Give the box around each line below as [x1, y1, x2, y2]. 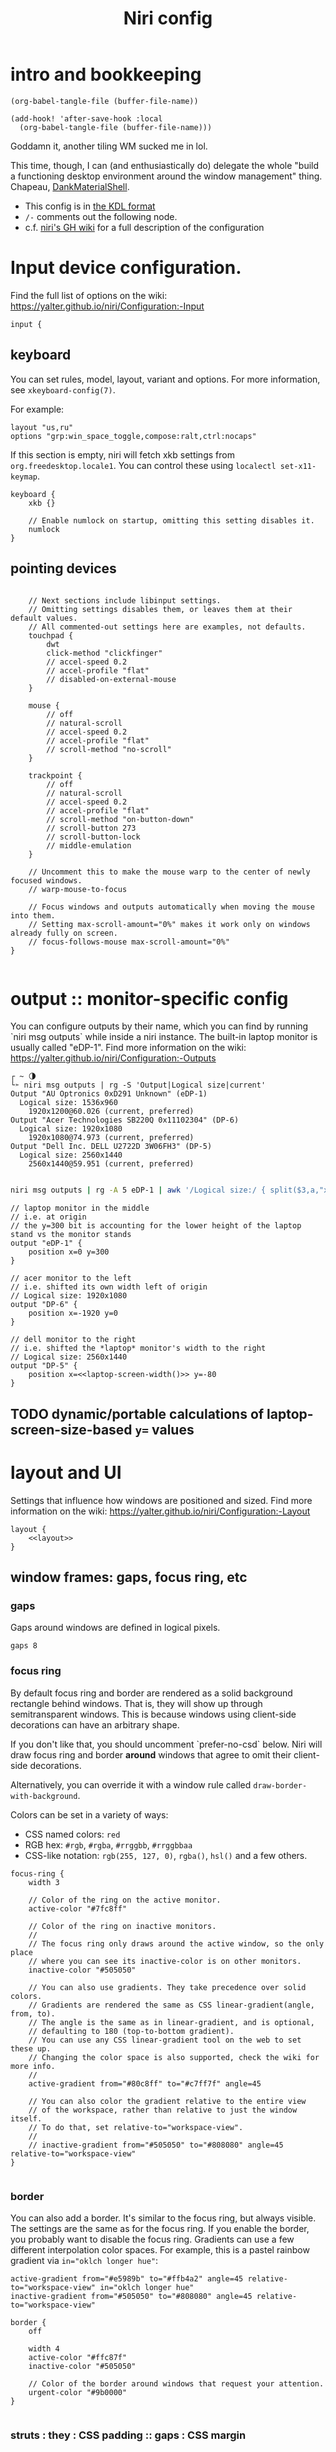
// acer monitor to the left [10, 1273, 132, 1284]
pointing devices [10, 560, 117, 577]
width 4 [28, 2343, 60, 2354]
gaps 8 [10, 1641, 38, 1651]
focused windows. [10, 875, 83, 886]
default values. [10, 613, 78, 623]
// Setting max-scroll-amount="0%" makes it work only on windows [28, 919, 311, 929]
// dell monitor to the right [10, 1335, 137, 1345]
